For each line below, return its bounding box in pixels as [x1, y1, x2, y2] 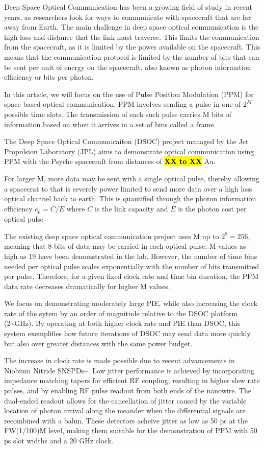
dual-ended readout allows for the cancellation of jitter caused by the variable [4, 395, 247, 406]
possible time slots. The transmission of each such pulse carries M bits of [4, 108, 231, 119]
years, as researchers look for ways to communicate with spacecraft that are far [4, 11, 251, 22]
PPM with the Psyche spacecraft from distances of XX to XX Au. [4, 156, 216, 167]
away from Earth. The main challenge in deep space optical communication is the [4, 21, 259, 32]
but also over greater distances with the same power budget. [4, 338, 193, 348]
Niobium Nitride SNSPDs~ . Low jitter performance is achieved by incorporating [4, 365, 255, 375]
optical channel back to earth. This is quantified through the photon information [4, 193, 256, 204]
